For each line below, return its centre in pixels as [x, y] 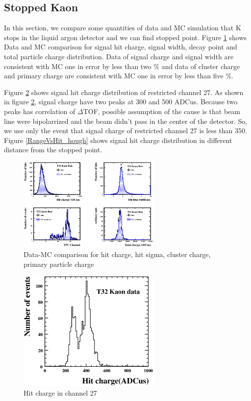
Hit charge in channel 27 [60, 392]
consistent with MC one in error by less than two [78, 66]
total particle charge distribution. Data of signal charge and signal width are [119, 56]
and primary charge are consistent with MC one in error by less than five [114, 76]
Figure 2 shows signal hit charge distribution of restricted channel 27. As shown [124, 92]
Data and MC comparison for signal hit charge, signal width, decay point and [121, 47]
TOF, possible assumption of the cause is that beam [162, 111]
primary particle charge [59, 264]
